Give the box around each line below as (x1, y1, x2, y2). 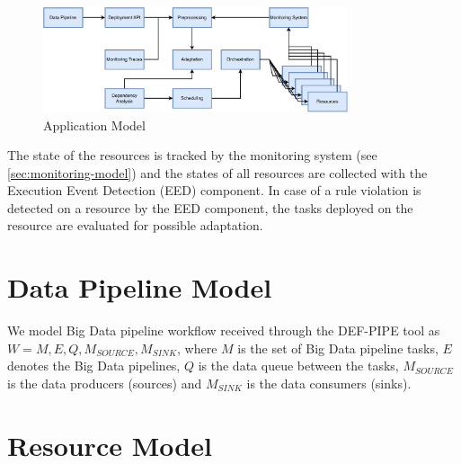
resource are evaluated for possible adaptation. (7, 216, 263, 235)
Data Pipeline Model (7, 269, 272, 306)
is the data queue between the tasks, (198, 356, 399, 375)
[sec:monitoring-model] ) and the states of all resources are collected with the (7, 163, 428, 182)
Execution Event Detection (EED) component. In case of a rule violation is (7, 181, 421, 200)
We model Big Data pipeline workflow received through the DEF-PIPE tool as (7, 321, 440, 340)
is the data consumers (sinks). (246, 373, 412, 392)
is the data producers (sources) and (7, 373, 202, 392)
